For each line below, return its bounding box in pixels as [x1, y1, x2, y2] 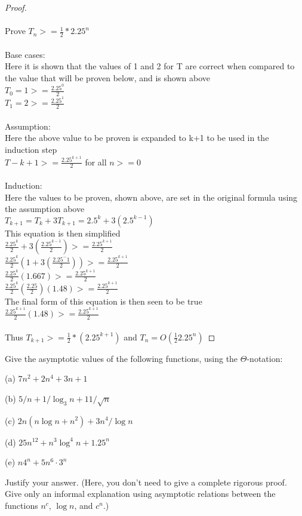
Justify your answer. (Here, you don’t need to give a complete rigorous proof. [5, 475, 287, 488]
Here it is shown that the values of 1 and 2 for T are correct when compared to [5, 60, 295, 72]
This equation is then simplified [5, 226, 121, 239]
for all [85, 155, 107, 168]
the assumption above [5, 202, 85, 215]
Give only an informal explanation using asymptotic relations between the [5, 487, 276, 500]
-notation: [246, 352, 283, 364]
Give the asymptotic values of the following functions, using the [5, 352, 238, 364]
